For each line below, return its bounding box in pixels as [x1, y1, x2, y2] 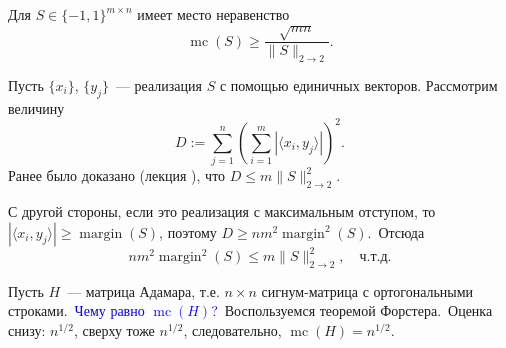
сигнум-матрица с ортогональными [261, 280, 474, 301]
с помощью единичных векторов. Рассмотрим [219, 74, 498, 95]
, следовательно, [183, 320, 282, 341]
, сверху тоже [73, 320, 155, 341]
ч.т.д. [359, 250, 392, 265]
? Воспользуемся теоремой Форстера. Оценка [211, 300, 493, 321]
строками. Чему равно [8, 300, 145, 321]
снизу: [8, 320, 46, 341]
